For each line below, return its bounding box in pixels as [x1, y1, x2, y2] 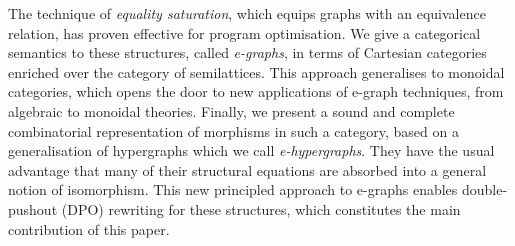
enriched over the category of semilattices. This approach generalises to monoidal [8, 61, 505, 82]
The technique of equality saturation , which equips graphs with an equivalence [8, 3, 486, 23]
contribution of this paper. [8, 218, 170, 239]
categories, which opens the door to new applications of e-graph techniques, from [8, 81, 504, 102]
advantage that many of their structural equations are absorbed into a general [8, 159, 487, 180]
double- [462, 179, 508, 200]
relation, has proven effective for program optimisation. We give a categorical [8, 22, 481, 43]
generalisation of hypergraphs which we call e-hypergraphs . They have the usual [8, 140, 495, 161]
